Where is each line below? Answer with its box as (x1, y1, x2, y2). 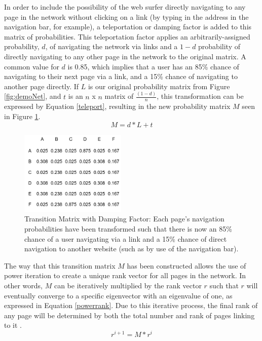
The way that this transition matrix (4, 260, 116, 271)
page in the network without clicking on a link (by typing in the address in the (4, 11, 249, 22)
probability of (198, 41, 240, 52)
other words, (4, 280, 43, 290)
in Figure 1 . (4, 111, 41, 122)
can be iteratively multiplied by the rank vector (54, 280, 202, 290)
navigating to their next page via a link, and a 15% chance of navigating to (4, 71, 238, 82)
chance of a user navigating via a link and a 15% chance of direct (24, 233, 227, 244)
